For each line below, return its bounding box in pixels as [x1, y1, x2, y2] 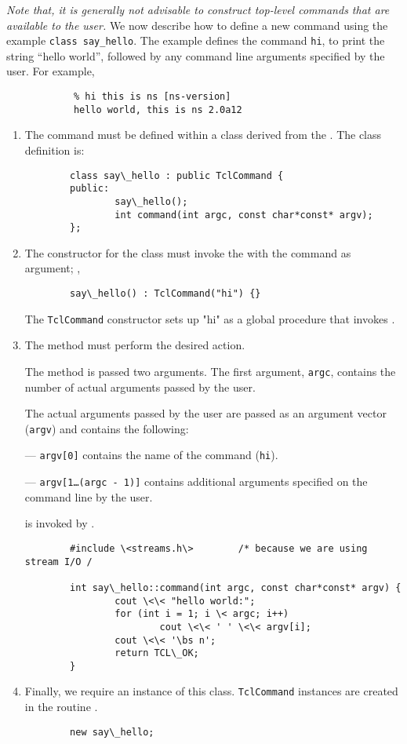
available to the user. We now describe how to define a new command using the [6, 16, 388, 33]
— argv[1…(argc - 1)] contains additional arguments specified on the [24, 473, 368, 490]
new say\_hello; [70, 726, 154, 738]
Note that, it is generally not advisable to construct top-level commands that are [6, 2, 390, 17]
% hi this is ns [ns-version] [73, 91, 231, 103]
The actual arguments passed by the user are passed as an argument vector [24, 405, 387, 421]
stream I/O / [24, 556, 93, 567]
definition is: [24, 141, 85, 158]
